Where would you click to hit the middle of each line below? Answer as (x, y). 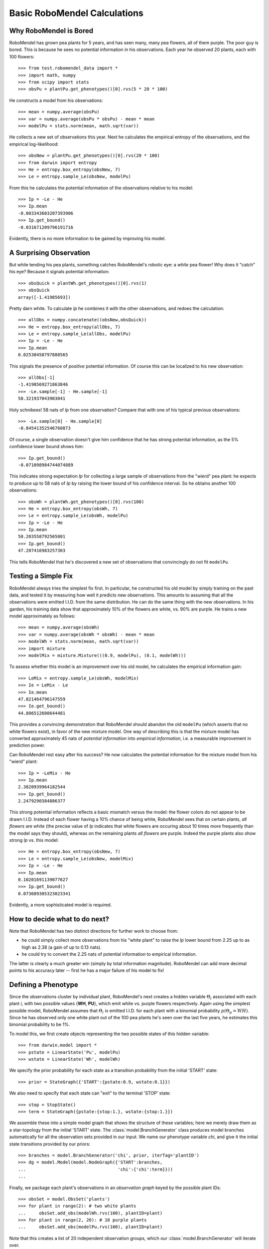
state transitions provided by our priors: (50, 1144)
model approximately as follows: (42, 616)
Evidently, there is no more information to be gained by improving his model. (87, 239)
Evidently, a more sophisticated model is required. (61, 905)
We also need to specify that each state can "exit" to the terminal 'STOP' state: (90, 1093)
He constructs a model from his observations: (56, 100)
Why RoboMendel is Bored (51, 31)
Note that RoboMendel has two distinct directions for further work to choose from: (94, 931)
